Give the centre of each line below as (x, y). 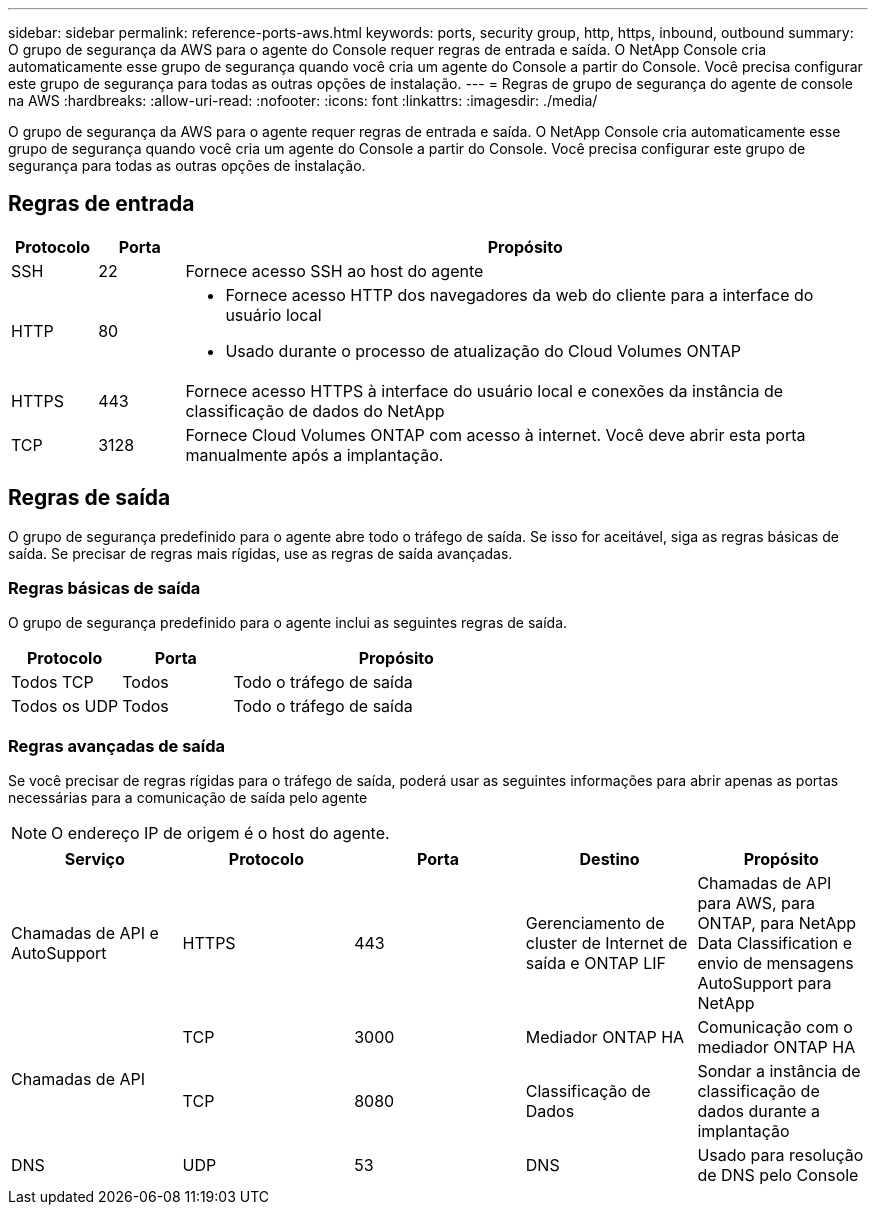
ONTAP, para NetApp (777, 923)
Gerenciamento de (595, 923)
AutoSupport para (764, 983)
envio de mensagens (775, 963)
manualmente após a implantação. (314, 454)
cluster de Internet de (606, 943)
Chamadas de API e (85, 933)
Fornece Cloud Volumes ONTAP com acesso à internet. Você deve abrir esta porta (495, 434)
